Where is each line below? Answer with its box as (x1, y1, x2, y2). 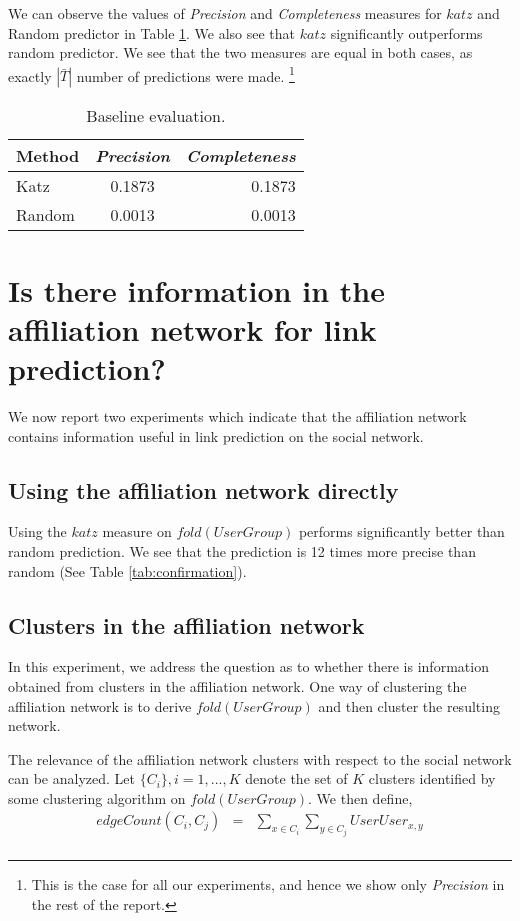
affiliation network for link (8, 308, 377, 349)
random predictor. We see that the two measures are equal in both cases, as (8, 42, 473, 63)
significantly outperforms (330, 22, 483, 43)
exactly (8, 65, 52, 86)
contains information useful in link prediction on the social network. (8, 425, 424, 446)
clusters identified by (368, 768, 496, 789)
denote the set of (245, 768, 348, 789)
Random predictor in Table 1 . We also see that (8, 22, 296, 43)
